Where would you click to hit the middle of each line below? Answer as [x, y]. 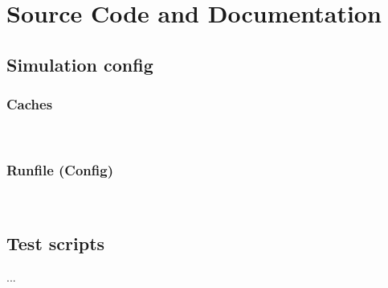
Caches [30, 104]
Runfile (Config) [60, 169]
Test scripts [56, 243]
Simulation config [80, 64]
